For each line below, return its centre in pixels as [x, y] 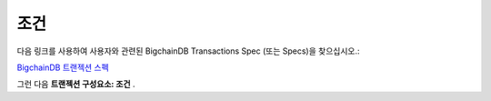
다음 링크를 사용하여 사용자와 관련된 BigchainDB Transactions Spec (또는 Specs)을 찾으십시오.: [188, 51]
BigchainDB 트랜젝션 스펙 [63, 67]
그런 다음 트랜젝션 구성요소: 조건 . [76, 84]
